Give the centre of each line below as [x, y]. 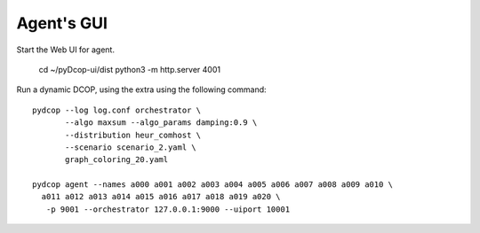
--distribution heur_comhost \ [133, 135]
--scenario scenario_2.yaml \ [131, 147]
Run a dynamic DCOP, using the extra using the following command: [141, 89]
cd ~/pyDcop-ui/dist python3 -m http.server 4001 [130, 69]
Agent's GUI [62, 23]
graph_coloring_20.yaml [117, 160]
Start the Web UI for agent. [66, 50]
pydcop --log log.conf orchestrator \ [117, 110]
